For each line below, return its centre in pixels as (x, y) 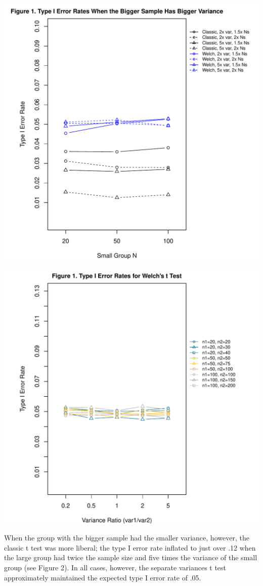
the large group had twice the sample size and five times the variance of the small (131, 557)
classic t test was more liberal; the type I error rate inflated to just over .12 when (130, 547)
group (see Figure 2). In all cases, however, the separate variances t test (115, 567)
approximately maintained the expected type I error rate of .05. (103, 577)
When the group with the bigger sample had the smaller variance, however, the (127, 538)
